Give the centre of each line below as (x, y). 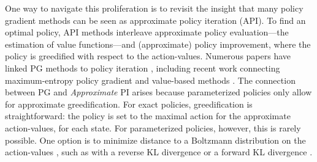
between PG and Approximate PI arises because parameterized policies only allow (158, 92)
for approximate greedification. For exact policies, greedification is (129, 104)
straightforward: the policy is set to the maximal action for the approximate (148, 116)
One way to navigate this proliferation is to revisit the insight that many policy (154, 8)
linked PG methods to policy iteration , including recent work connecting (143, 68)
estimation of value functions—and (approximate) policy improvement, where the (158, 44)
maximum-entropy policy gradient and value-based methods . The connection (150, 80)
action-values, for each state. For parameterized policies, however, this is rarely (153, 127)
